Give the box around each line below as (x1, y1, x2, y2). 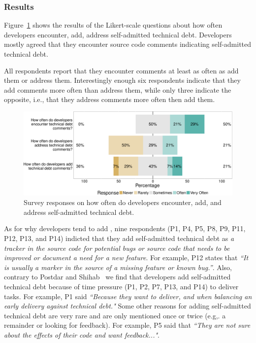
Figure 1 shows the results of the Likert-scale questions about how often (4, 20, 223, 30)
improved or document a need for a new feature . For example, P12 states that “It (4, 252, 249, 263)
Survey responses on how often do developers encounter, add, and (24, 197, 222, 207)
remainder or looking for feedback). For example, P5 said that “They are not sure (4, 320, 251, 330)
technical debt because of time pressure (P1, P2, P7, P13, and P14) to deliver (4, 281, 239, 291)
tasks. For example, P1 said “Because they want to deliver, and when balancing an (4, 291, 252, 301)
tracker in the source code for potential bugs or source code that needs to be (4, 242, 230, 253)
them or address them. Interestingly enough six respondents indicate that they (4, 75, 241, 85)
